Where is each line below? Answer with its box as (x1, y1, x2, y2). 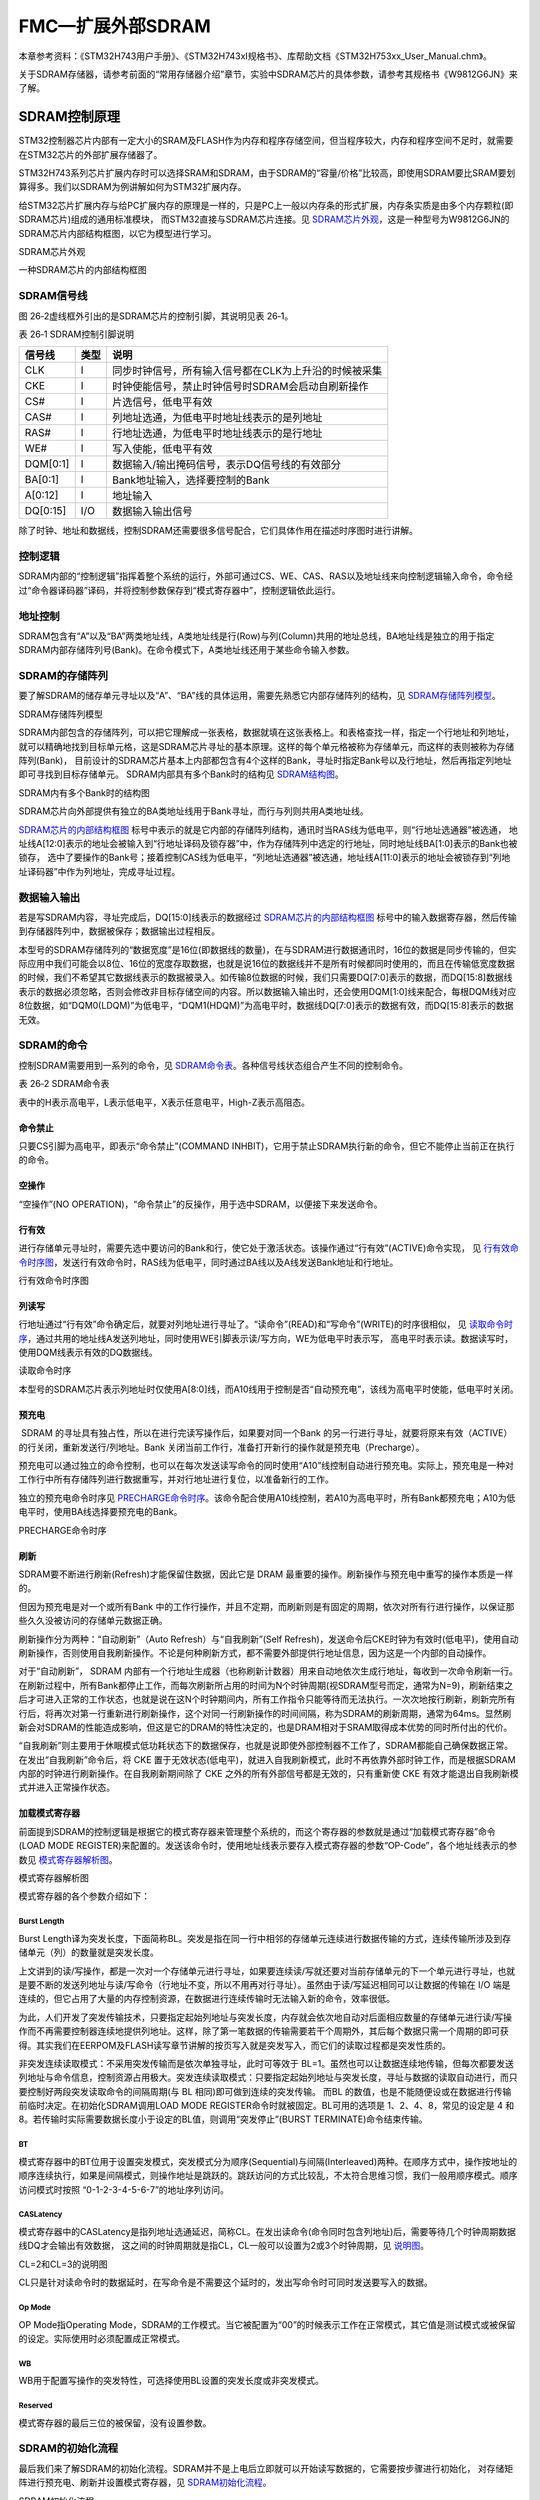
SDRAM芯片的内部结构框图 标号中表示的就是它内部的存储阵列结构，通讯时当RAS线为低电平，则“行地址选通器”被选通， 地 (18, 823, 519, 835)
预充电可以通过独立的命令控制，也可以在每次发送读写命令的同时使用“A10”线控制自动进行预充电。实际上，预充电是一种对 (18, 1460, 515, 1472)
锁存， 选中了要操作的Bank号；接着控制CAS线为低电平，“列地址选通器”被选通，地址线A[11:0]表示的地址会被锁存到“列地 (18, 851, 511, 864)
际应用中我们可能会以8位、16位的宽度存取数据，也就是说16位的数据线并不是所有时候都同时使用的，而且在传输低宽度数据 (18, 958, 515, 970)
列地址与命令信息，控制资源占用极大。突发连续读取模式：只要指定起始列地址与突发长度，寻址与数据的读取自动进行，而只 (18, 2071, 518, 2084)
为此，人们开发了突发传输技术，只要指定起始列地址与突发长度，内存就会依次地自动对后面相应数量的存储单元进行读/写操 (18, 2011, 513, 2023)
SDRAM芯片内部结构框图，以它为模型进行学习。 (18, 227, 217, 239)
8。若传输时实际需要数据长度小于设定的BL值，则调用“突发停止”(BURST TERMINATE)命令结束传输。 (18, 2113, 429, 2125)
